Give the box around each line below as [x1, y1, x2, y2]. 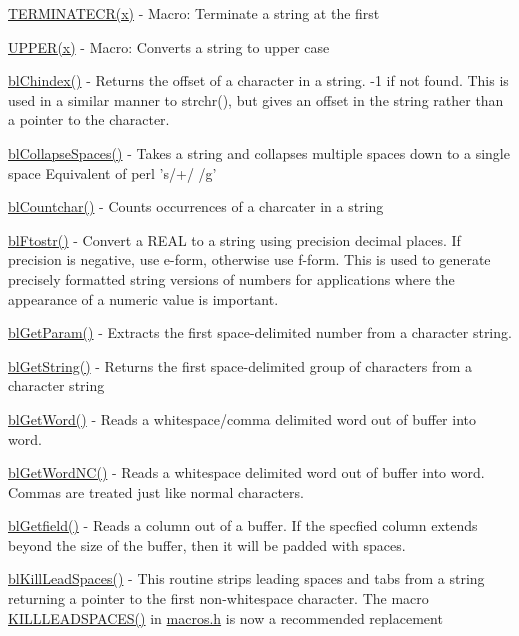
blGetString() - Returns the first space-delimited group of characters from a [8, 355, 473, 376]
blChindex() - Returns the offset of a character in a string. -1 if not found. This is [8, 70, 509, 91]
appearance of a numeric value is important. [8, 288, 279, 309]
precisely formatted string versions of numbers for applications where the [8, 268, 455, 289]
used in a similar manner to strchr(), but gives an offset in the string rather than [8, 89, 504, 110]
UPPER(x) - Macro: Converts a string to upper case [8, 36, 330, 57]
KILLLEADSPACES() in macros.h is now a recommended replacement [8, 607, 443, 628]
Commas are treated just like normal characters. [8, 481, 304, 502]
